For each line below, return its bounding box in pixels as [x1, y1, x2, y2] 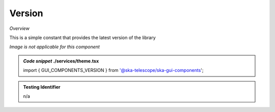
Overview [9, 25, 30, 31]
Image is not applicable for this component [9, 44, 100, 50]
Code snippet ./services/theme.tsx [23, 58, 99, 64]
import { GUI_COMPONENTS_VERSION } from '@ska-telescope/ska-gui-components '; [23, 67, 204, 73]
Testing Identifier [23, 84, 61, 90]
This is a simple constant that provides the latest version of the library [9, 34, 156, 41]
